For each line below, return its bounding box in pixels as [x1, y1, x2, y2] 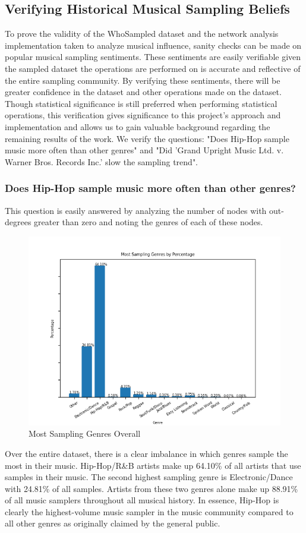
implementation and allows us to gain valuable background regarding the [5, 120, 270, 133]
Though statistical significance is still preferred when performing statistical [5, 97, 277, 109]
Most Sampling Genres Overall [29, 427, 141, 440]
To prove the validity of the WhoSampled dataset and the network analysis [5, 27, 279, 40]
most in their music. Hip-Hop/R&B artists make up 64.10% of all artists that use [5, 459, 301, 471]
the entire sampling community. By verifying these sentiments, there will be [5, 74, 280, 86]
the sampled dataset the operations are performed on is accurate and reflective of [5, 62, 301, 74]
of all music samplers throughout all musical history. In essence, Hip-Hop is [5, 494, 279, 506]
